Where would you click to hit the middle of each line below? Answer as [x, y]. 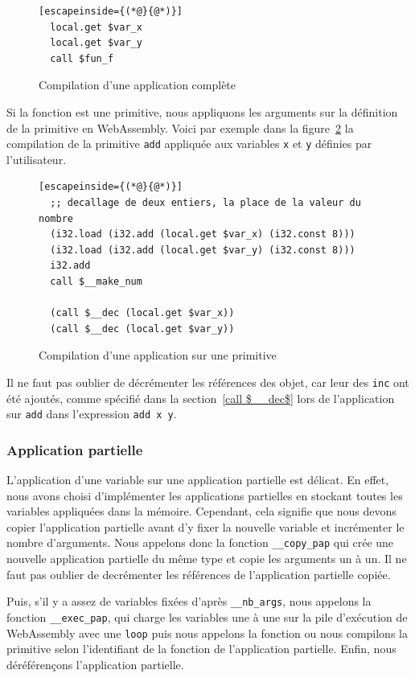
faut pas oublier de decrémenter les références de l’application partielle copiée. [199, 574]
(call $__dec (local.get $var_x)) [142, 313]
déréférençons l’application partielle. [95, 664]
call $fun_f [82, 58]
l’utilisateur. [37, 159]
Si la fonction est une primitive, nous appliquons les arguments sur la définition [202, 111]
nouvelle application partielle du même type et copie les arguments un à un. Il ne [207, 559]
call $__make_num [96, 281]
